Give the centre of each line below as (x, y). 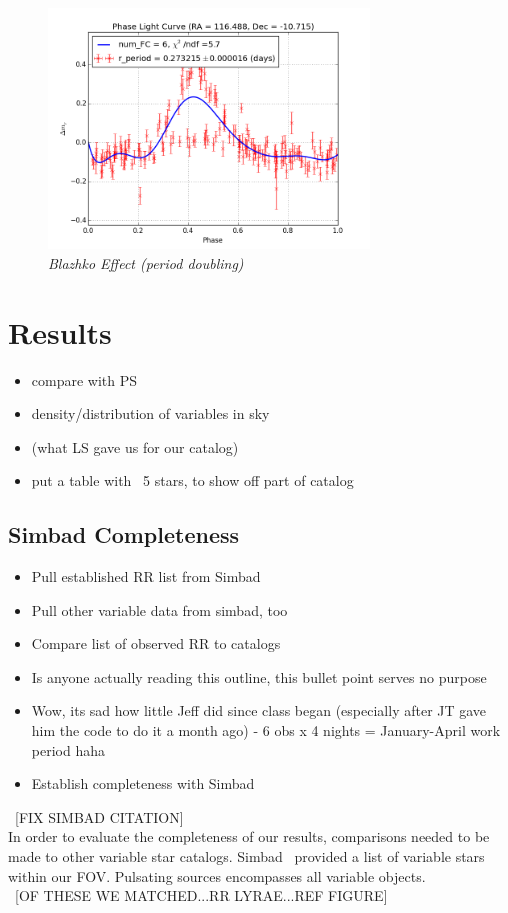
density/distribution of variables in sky (150, 413)
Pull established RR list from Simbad (146, 576)
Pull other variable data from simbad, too (159, 609)
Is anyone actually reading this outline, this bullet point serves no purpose (259, 676)
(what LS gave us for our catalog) (135, 446)
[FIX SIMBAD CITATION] (99, 816)
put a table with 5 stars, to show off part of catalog (192, 480)
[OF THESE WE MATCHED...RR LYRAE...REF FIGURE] (201, 895)
